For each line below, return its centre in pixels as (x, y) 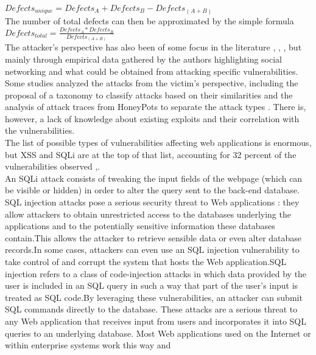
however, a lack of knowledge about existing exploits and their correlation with (152, 118)
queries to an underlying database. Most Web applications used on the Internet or (158, 333)
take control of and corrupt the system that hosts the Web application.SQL (146, 261)
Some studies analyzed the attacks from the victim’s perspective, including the (152, 83)
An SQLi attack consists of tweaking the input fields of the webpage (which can (154, 178)
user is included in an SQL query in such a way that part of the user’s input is (152, 285)
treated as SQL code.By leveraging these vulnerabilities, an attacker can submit (154, 297)
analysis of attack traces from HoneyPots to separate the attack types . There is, (156, 107)
